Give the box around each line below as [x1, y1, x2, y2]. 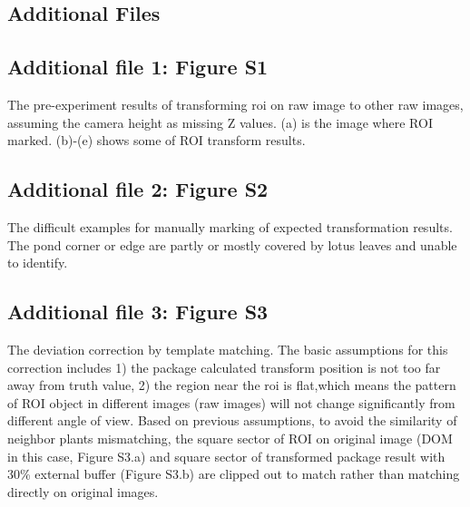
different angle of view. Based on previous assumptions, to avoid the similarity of [7, 411, 457, 430]
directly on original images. [7, 482, 159, 501]
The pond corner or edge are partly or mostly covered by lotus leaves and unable [7, 235, 457, 254]
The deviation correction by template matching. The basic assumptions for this [7, 339, 448, 358]
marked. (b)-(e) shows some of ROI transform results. [7, 131, 306, 150]
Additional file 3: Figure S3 [7, 297, 269, 326]
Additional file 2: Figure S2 [7, 175, 269, 203]
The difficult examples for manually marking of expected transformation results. [7, 217, 453, 236]
